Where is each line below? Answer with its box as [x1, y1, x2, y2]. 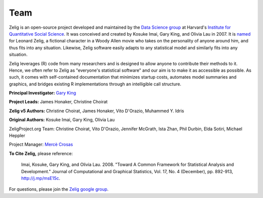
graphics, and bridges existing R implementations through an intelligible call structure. [9, 81, 182, 87]
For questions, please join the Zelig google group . [9, 186, 109, 192]
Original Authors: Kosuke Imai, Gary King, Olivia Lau [9, 117, 115, 123]
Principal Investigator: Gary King [9, 90, 76, 96]
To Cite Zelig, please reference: [9, 150, 73, 156]
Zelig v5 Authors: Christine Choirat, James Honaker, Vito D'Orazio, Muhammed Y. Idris [9, 108, 185, 114]
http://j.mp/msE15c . [21, 175, 60, 181]
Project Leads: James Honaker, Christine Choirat [9, 99, 108, 105]
